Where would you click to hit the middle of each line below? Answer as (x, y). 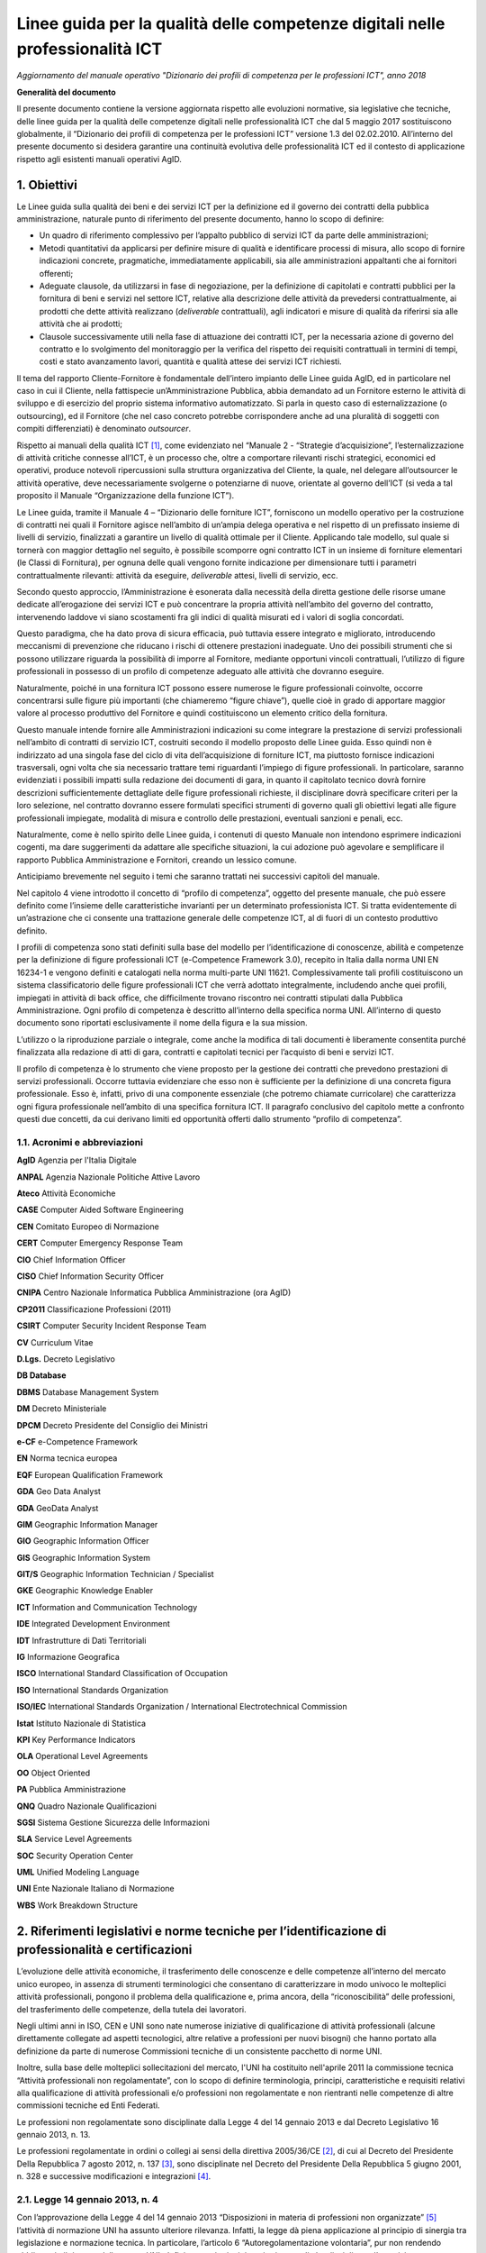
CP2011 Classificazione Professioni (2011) (94, 1309)
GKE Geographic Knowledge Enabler (85, 1591)
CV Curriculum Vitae (55, 1342)
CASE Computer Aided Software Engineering (100, 1210)
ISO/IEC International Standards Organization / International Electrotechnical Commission (182, 1707)
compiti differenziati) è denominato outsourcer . (104, 429)
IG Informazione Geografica (68, 1657)
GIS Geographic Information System (83, 1557)
